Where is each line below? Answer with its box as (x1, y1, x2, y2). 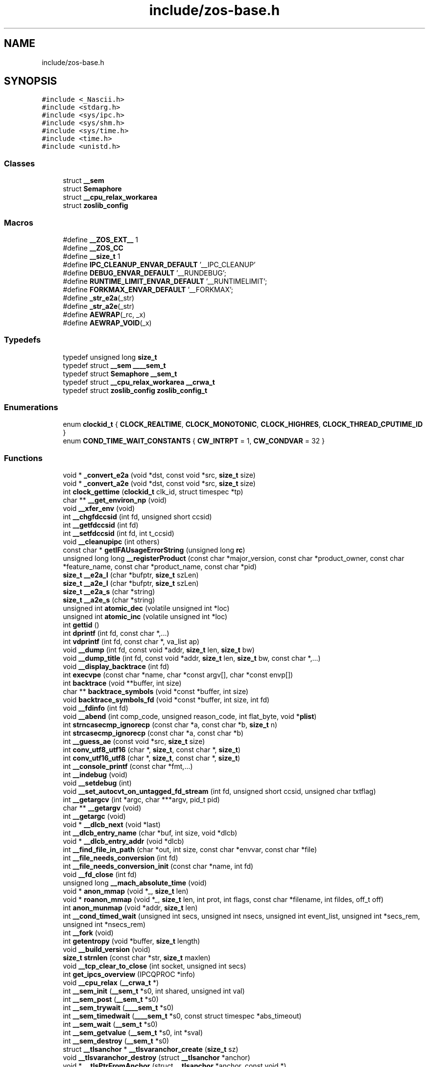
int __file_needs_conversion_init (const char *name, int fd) (63, 862, 254, 871)
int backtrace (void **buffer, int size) (63, 679, 182, 688)
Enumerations (4, 402, 58, 413)
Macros (4, 217, 33, 228)
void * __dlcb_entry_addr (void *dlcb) (63, 837, 184, 846)
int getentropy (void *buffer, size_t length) (63, 937, 200, 946)
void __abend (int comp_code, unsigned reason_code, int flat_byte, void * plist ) (63, 712, 317, 721)
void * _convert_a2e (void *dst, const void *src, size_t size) (63, 479, 256, 488)
